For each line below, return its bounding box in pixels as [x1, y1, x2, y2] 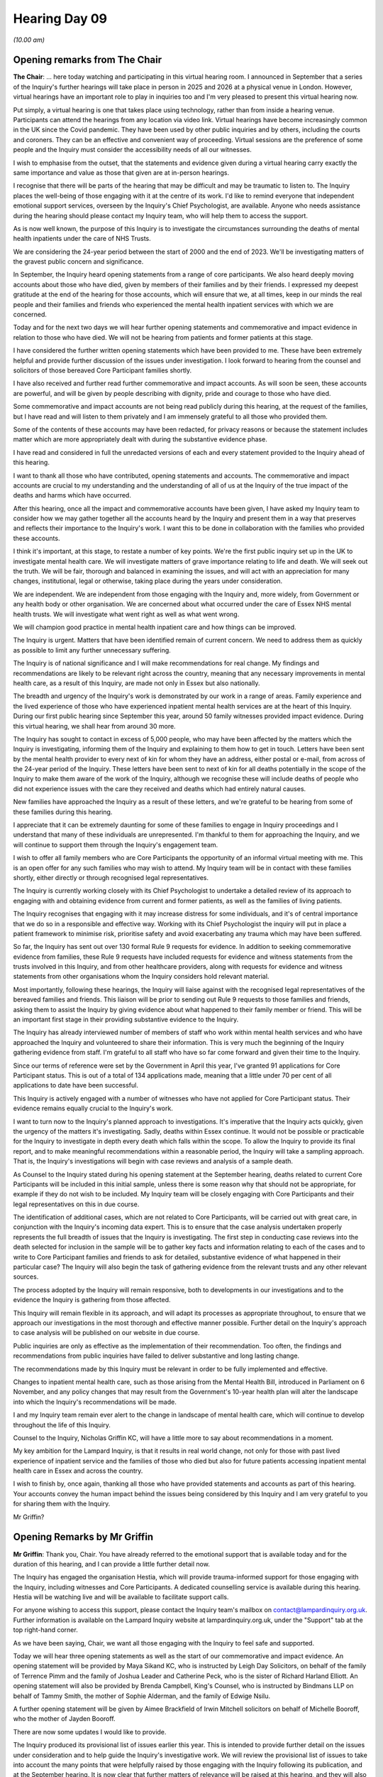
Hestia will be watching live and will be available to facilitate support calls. [13, 1593, 229, 1601]
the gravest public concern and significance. [13, 257, 144, 266]
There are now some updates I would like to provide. [13, 1727, 167, 1736]
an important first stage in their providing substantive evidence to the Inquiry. [13, 1015, 239, 1024]
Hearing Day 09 [13, 11, 108, 26]
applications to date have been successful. [13, 1081, 138, 1090]
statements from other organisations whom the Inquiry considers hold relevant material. [13, 972, 270, 981]
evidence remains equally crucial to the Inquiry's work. [13, 1104, 173, 1112]
